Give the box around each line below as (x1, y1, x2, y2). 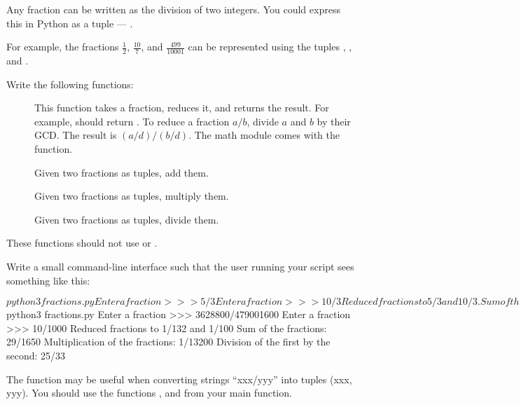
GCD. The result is (34, 128, 117, 142)
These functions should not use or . (6, 235, 158, 250)
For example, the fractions (6, 39, 119, 54)
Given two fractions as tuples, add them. (34, 165, 209, 179)
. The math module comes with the (188, 128, 340, 142)
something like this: (6, 273, 90, 287)
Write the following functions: (6, 76, 134, 91)
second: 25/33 (6, 348, 66, 362)
